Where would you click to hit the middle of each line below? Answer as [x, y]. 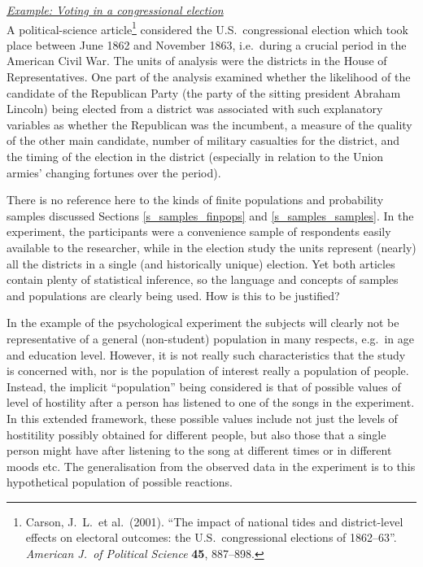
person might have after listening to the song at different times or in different [199, 450]
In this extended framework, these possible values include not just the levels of [202, 418]
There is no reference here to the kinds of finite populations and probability [195, 200]
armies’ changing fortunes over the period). [114, 172]
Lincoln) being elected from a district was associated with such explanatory [195, 109]
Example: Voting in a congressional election [115, 10]
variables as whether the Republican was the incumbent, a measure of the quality [209, 124]
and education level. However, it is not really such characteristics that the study [206, 354]
